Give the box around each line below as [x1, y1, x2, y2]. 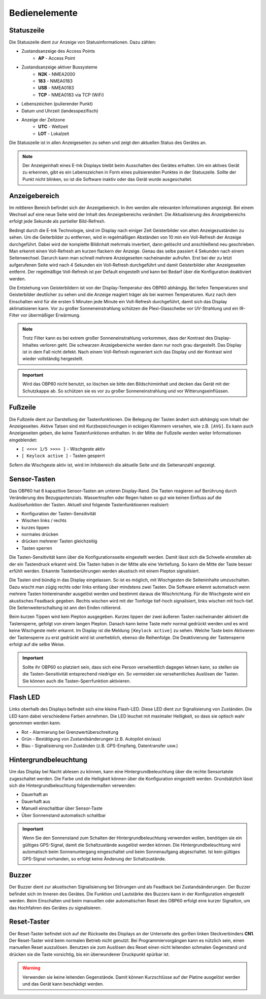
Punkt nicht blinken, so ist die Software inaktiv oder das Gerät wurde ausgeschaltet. [22, 176, 193, 182]
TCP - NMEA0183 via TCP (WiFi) [38, 92, 104, 98]
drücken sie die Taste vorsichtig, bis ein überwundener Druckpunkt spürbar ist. [9, 951, 170, 957]
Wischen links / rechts [21, 518, 66, 524]
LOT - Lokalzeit [38, 131, 69, 137]
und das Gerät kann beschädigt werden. [22, 981, 104, 987]
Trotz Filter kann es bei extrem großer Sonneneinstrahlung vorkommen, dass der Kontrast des [22, 335, 213, 341]
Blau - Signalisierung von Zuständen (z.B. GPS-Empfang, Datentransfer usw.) [21, 743, 178, 749]
